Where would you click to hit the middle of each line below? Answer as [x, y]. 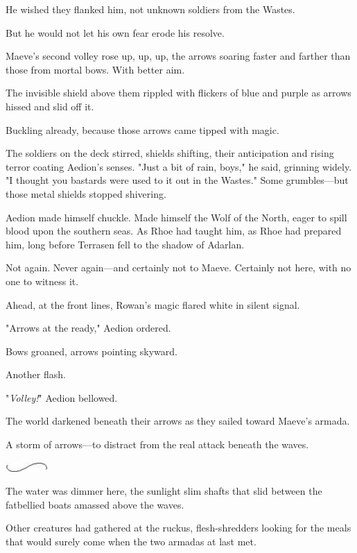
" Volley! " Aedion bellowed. [62, 397]
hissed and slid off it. [50, 106]
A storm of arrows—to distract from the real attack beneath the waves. [157, 444]
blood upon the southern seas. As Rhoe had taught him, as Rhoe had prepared [174, 231]
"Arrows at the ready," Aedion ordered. [88, 328]
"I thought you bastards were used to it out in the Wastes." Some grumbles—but [177, 180]
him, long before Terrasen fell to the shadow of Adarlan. [125, 244]
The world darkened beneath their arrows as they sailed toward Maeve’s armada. [178, 421]
